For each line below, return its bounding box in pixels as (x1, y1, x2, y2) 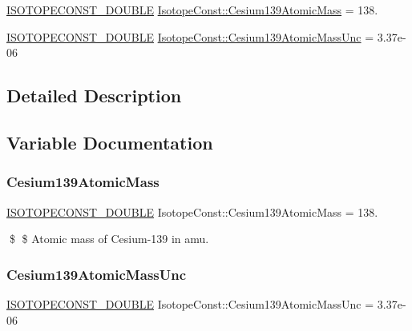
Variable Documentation (6, 130, 213, 154)
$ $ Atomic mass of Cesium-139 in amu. (9, 230, 209, 247)
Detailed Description (6, 83, 182, 108)
